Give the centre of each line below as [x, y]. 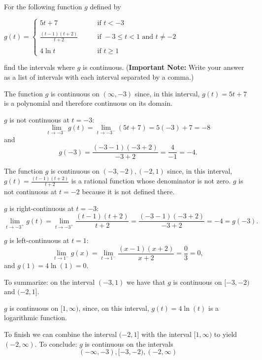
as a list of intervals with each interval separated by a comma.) [99, 77]
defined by [105, 6]
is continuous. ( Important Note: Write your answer [164, 67]
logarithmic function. [36, 317]
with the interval [166, 334]
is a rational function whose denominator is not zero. [151, 181]
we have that [146, 282]
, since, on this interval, [114, 308]
